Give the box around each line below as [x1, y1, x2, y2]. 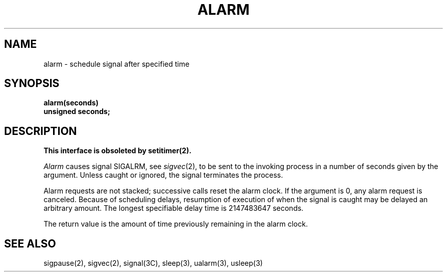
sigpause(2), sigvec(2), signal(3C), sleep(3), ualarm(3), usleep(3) [43, 259, 263, 268]
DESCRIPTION [4, 124, 77, 137]
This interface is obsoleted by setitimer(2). [43, 146, 192, 155]
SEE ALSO [4, 237, 56, 250]
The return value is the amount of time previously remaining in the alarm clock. [43, 219, 308, 229]
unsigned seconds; [43, 107, 110, 116]
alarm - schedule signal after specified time [43, 59, 190, 68]
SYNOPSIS [4, 77, 60, 90]
